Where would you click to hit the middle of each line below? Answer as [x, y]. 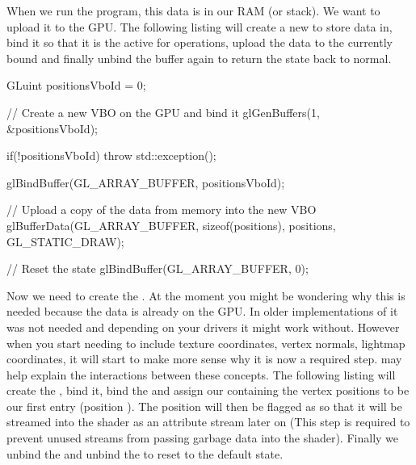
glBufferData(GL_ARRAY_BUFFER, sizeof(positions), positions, [171, 225]
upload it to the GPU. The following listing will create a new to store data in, [200, 26]
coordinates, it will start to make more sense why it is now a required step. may [204, 359]
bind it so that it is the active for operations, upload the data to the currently [200, 42]
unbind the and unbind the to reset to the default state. [145, 453]
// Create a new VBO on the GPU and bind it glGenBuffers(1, [163, 112]
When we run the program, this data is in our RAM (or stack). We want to [193, 10]
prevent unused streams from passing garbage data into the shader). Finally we [203, 438]
